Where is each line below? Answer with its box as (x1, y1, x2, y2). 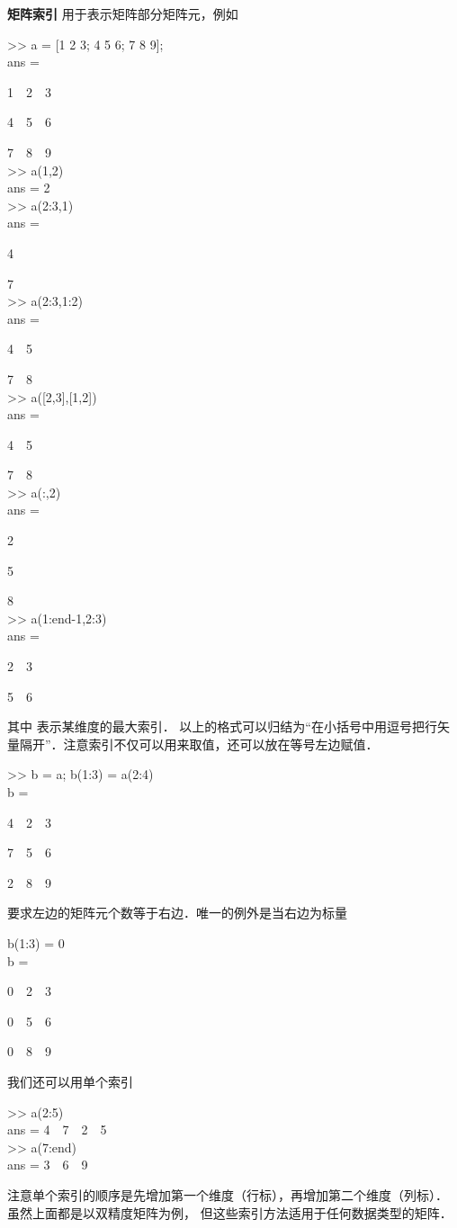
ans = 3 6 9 (7, 1155, 88, 1174)
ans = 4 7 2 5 (7, 1120, 107, 1139)
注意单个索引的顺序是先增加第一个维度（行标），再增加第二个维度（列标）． (7, 1185, 448, 1204)
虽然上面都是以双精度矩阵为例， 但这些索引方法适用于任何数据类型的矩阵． (7, 1203, 453, 1222)
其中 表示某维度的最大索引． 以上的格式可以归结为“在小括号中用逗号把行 (7, 717, 437, 736)
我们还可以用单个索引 (7, 1071, 133, 1090)
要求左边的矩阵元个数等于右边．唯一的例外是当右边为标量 (7, 903, 347, 922)
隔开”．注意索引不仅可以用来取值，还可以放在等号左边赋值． (19, 734, 379, 753)
